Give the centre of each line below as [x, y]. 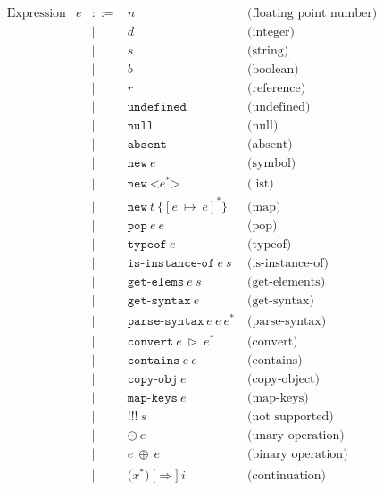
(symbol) [272, 164]
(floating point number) [312, 14]
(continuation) [287, 475]
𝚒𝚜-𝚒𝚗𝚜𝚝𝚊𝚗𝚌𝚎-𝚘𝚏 [171, 263]
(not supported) [291, 417]
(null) [263, 126]
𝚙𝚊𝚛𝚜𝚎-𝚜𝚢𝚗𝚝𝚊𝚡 [166, 322]
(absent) [270, 145]
